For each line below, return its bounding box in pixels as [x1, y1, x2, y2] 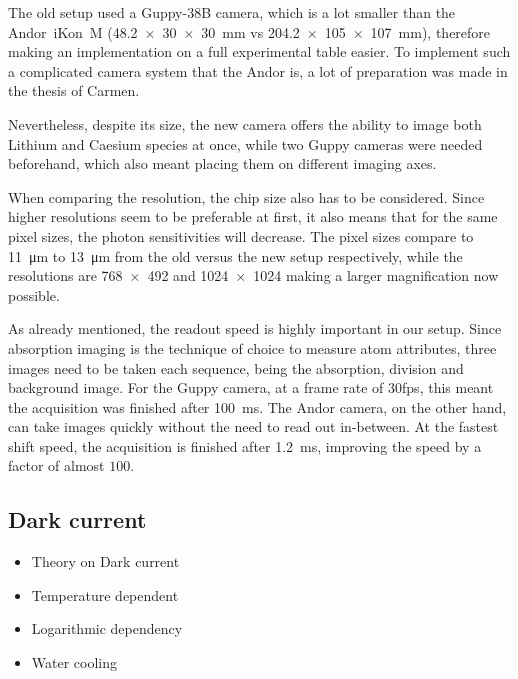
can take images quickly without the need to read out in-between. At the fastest [8, 416, 499, 437]
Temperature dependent [31, 584, 179, 605]
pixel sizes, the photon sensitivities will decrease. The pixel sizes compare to [8, 225, 474, 246]
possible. [8, 284, 60, 305]
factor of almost [8, 455, 105, 476]
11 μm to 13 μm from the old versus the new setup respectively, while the [8, 245, 463, 266]
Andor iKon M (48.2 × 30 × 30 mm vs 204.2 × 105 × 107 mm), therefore [8, 21, 491, 42]
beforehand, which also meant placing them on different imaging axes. [8, 153, 437, 174]
